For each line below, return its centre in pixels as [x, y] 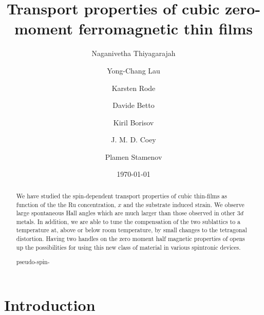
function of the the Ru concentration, [66, 204]
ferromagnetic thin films [165, 29]
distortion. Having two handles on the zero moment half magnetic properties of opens [130, 239]
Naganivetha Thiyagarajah [134, 53]
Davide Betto [134, 105]
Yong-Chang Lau [134, 70]
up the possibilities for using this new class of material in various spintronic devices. [128, 247]
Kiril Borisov [134, 122]
